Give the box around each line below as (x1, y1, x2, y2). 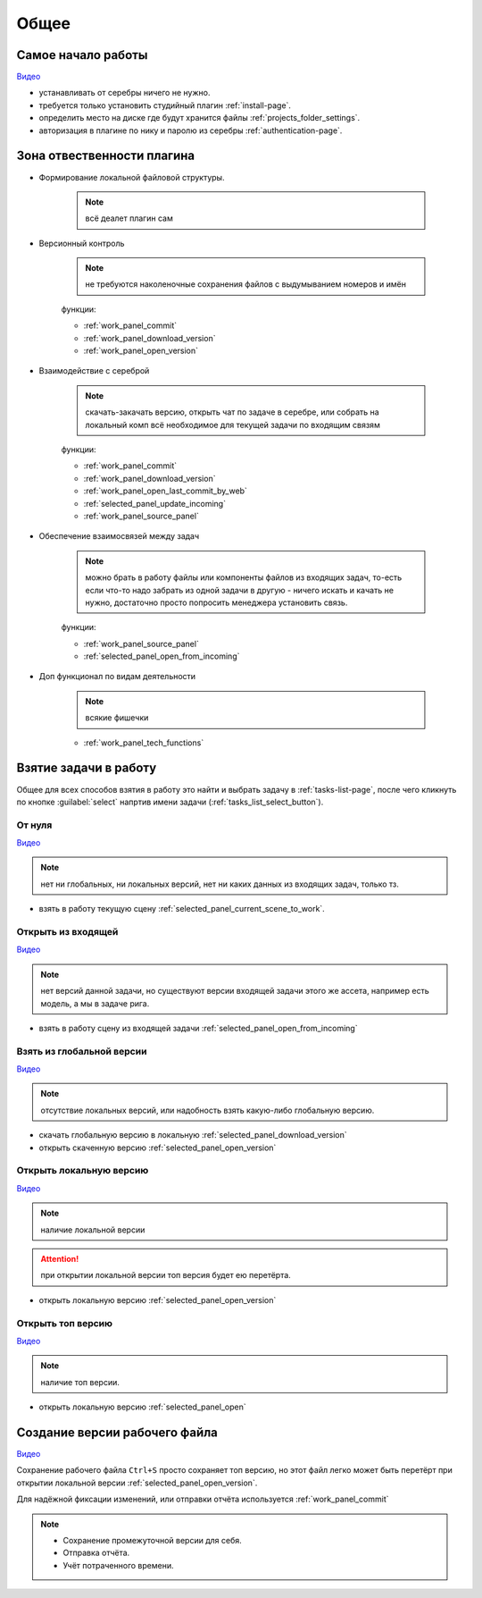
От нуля (16, 819, 53, 831)
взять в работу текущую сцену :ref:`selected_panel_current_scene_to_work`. (38, 904, 325, 914)
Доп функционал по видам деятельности (38, 671, 196, 682)
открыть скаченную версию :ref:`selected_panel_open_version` (38, 1142, 277, 1153)
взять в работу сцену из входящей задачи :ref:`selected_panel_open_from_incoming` (38, 1022, 358, 1033)
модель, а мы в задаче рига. (40, 997, 150, 1009)
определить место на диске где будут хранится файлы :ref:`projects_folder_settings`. (38, 113, 361, 123)
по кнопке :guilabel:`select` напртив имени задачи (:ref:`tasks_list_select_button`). (16, 796, 324, 807)
